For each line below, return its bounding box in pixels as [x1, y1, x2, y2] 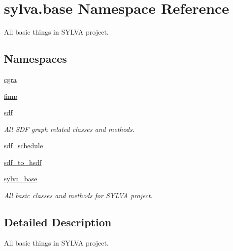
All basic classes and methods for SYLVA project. [4, 190, 153, 201]
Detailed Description [4, 214, 112, 230]
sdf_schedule [4, 140, 43, 151]
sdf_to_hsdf [4, 157, 42, 167]
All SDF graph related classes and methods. [4, 124, 135, 134]
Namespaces [4, 51, 67, 66]
